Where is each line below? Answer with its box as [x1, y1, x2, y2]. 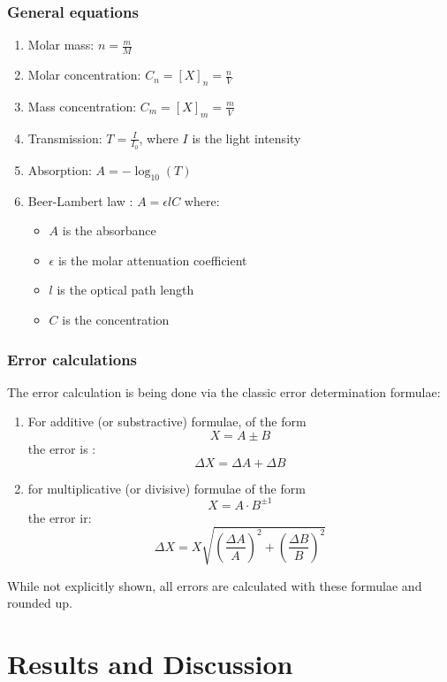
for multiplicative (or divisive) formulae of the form [27, 479, 306, 497]
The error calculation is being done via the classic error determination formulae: [7, 382, 441, 401]
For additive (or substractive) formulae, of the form [27, 412, 307, 431]
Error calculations [7, 348, 138, 370]
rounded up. [7, 594, 72, 612]
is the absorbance [62, 221, 156, 240]
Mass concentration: [27, 96, 137, 115]
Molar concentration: [27, 65, 141, 84]
